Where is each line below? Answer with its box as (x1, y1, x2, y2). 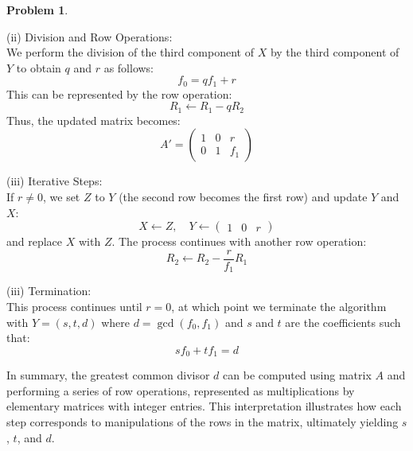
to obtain (16, 59, 61, 76)
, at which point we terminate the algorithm (171, 297, 387, 314)
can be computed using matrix (223, 367, 372, 383)
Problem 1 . (6, 2, 68, 17)
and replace (6, 233, 63, 250)
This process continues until (6, 297, 142, 314)
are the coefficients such (285, 313, 401, 330)
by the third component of (270, 44, 399, 60)
